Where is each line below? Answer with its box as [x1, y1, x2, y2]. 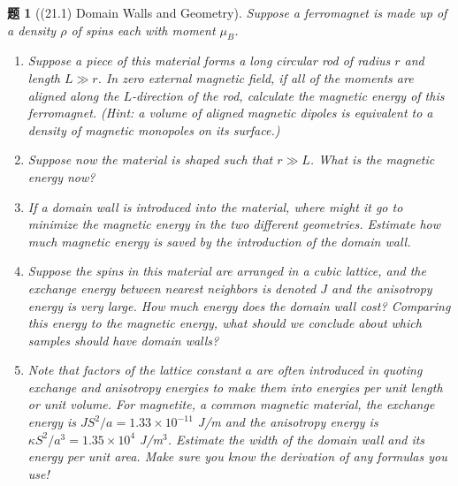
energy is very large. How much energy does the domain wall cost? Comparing [27, 296, 451, 315]
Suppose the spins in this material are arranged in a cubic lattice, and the [27, 262, 426, 280]
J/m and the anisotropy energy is [197, 413, 378, 431]
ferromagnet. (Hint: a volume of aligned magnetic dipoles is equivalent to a [27, 103, 433, 122]
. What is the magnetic [309, 150, 435, 169]
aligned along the [27, 86, 119, 104]
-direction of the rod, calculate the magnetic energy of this [132, 86, 445, 104]
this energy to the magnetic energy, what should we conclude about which [27, 314, 422, 332]
